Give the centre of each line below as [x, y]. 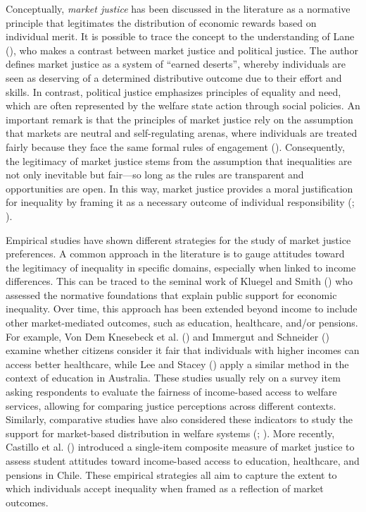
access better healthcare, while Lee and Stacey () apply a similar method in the [177, 364]
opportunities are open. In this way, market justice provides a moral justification [179, 188]
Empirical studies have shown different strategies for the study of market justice [178, 239]
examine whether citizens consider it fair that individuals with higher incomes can [183, 350]
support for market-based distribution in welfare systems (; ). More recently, [170, 433]
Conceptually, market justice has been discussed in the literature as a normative [178, 8]
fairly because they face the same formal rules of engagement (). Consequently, [175, 146]
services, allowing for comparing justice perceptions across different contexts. [171, 405]
